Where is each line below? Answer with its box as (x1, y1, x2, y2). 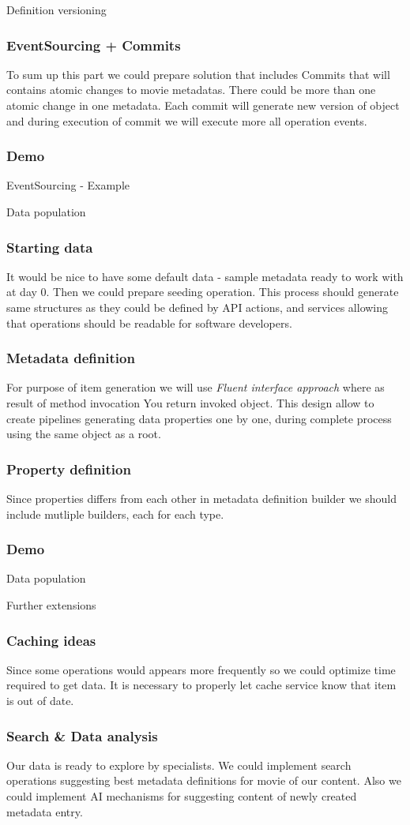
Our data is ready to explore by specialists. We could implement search (6, 756, 352, 773)
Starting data (6, 237, 93, 257)
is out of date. (6, 692, 74, 708)
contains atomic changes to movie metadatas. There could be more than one (6, 81, 376, 98)
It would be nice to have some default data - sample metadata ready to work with (6, 268, 404, 284)
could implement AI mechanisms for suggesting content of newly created (6, 788, 357, 804)
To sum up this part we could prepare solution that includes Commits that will (6, 66, 390, 82)
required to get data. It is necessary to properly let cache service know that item (6, 677, 397, 693)
